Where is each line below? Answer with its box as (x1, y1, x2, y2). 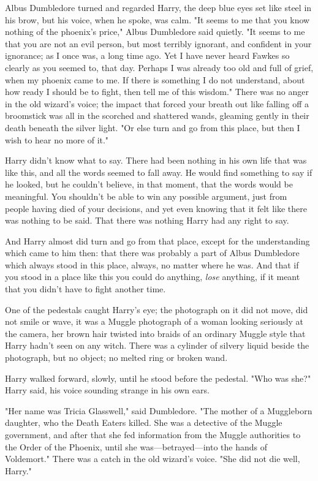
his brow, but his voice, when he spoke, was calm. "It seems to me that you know (5, 13, 310, 26)
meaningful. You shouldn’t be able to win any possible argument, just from (5, 189, 287, 202)
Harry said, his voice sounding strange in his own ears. (5, 384, 210, 396)
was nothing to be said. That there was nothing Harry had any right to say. (5, 214, 289, 227)
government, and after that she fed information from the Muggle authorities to (5, 428, 301, 441)
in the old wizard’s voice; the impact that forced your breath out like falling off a (5, 97, 309, 110)
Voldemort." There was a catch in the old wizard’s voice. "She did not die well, (5, 452, 300, 465)
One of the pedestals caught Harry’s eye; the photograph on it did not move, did (5, 303, 308, 316)
